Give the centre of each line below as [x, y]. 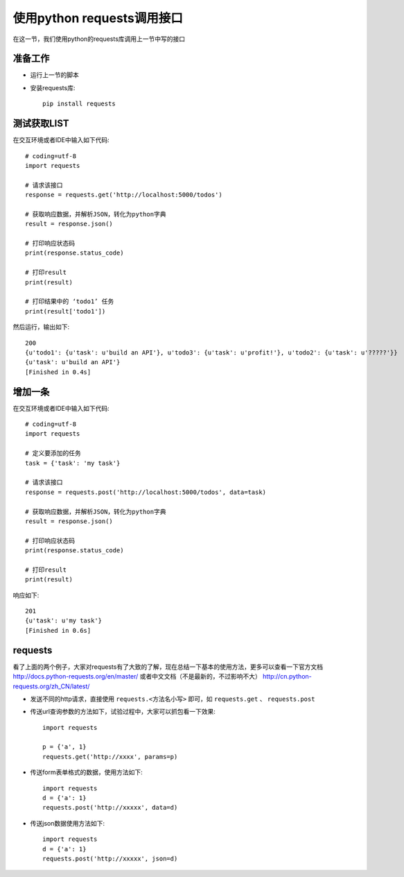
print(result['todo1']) [65, 311]
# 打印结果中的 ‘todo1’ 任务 [70, 301]
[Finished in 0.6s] [58, 630]
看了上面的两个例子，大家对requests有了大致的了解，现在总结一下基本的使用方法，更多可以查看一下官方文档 [168, 667]
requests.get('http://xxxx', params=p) [110, 757]
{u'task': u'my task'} [64, 621]
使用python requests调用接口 [98, 18]
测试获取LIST [41, 124]
